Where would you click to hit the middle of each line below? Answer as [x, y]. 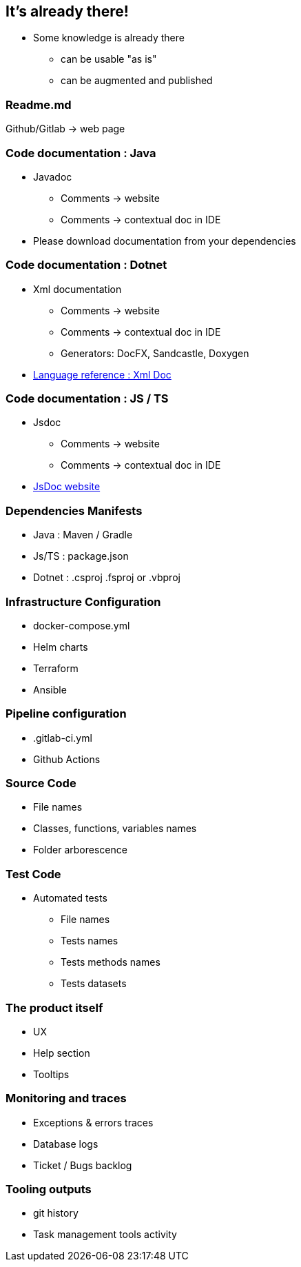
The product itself [54, 1007]
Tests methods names [111, 962]
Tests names [90, 941]
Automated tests [70, 898]
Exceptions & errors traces [93, 1122]
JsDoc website [67, 487]
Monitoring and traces [66, 1098]
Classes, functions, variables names [115, 829]
